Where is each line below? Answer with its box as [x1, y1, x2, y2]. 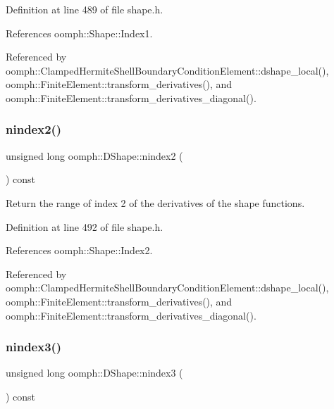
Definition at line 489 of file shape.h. [6, 2, 163, 16]
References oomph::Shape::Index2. [6, 243, 153, 258]
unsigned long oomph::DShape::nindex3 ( [6, 365, 183, 380]
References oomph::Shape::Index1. [6, 25, 153, 40]
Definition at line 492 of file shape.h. [6, 219, 163, 234]
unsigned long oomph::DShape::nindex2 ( [6, 148, 183, 163]
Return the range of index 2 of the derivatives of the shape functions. [6, 195, 305, 210]
